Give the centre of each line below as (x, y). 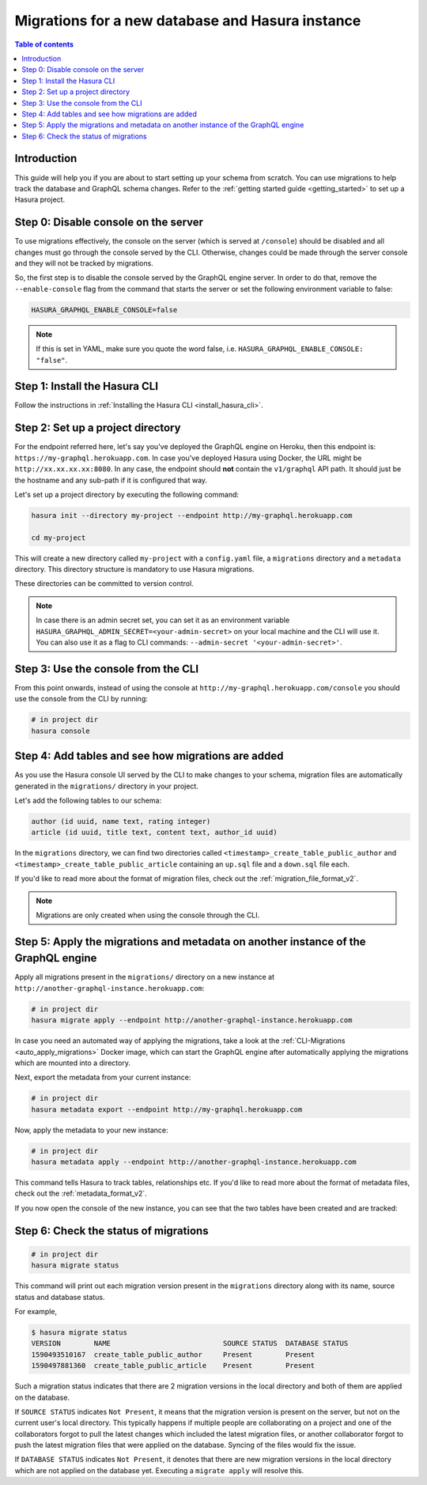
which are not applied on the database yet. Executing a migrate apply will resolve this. (159, 1470)
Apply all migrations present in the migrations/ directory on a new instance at (144, 977)
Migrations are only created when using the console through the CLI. (148, 915)
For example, (36, 1311)
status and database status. (60, 1297)
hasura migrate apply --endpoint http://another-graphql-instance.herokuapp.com (192, 1020)
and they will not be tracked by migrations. (84, 263)
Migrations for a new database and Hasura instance (188, 21)
